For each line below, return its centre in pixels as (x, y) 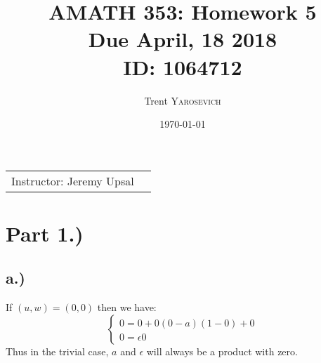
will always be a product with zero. (222, 351)
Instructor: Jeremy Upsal (73, 180)
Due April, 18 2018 (183, 39)
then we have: (127, 307)
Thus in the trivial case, (57, 351)
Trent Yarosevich (183, 100)
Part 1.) (45, 233)
